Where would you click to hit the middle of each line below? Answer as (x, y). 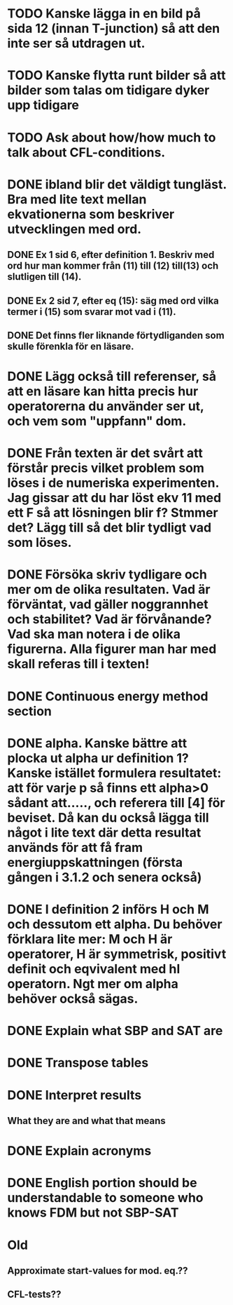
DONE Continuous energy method (108, 696)
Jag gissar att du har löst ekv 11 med (114, 498)
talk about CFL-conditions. (86, 152)
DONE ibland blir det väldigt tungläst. (117, 184)
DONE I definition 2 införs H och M (108, 910)
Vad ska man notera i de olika (94, 634)
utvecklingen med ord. (75, 229)
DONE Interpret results (75, 1095)
